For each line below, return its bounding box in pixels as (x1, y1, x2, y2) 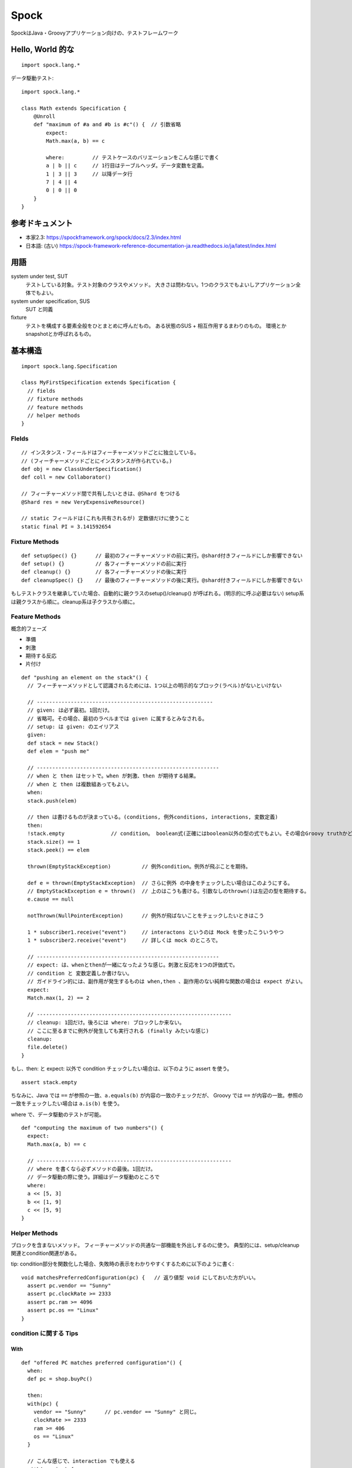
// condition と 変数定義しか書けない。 (27, 969, 133, 977)
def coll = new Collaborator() (21, 474, 111, 481)
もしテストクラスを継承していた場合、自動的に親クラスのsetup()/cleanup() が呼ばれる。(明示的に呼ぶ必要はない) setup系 (11, 590, 304, 597)
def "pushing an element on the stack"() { (21, 674, 148, 681)
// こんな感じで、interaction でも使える (27, 1458, 136, 1464)
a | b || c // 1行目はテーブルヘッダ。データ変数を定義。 (46, 162, 208, 169)
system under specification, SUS (11, 297, 90, 305)
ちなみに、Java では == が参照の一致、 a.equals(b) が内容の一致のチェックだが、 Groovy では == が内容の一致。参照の (11, 1092, 303, 1099)
